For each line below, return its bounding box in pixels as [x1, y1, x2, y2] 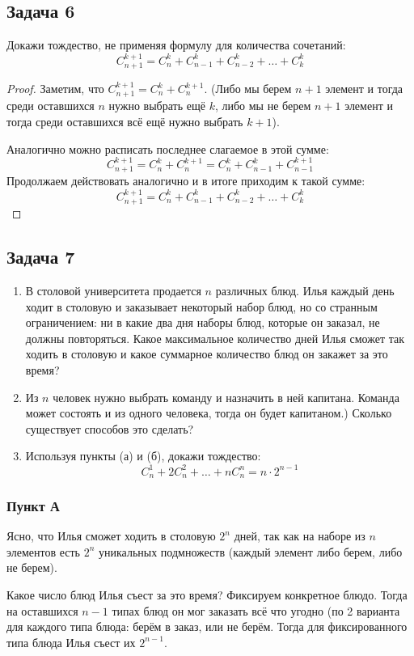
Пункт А [6, 495, 60, 515]
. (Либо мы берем [204, 80, 292, 97]
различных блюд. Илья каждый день [215, 282, 395, 299]
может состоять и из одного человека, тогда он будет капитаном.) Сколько [25, 404, 392, 421]
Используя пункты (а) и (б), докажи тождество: [25, 447, 261, 464]
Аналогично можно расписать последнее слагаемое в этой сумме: [6, 140, 329, 157]
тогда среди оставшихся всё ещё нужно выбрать [6, 113, 243, 130]
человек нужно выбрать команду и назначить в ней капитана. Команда [53, 388, 399, 405]
